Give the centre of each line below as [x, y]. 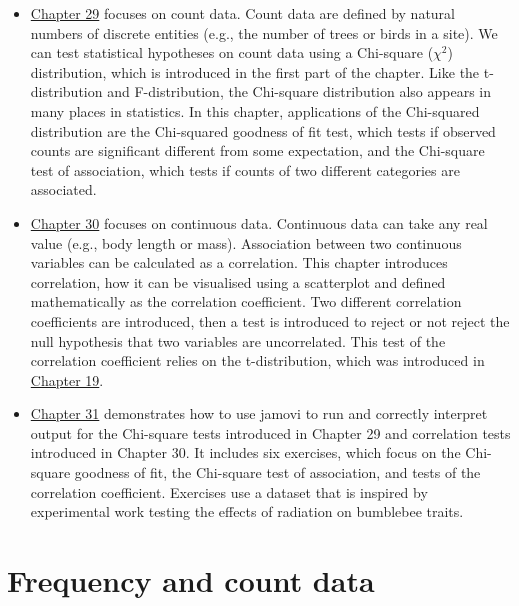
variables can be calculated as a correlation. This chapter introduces [239, 262]
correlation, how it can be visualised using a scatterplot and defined [238, 281]
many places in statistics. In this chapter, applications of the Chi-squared [255, 110]
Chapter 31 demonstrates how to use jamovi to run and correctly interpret [259, 413]
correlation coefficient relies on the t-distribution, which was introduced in [257, 360]
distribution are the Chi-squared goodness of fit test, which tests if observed [263, 130]
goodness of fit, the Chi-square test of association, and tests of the [277, 472]
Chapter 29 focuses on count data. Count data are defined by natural [242, 13]
